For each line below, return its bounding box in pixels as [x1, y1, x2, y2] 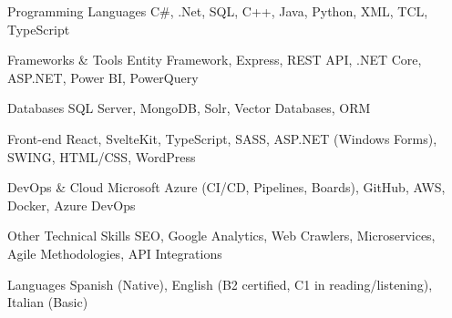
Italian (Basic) [7, 292, 88, 312]
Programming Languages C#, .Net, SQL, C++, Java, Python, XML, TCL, [7, 2, 428, 20]
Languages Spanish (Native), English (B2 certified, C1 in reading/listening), [7, 274, 433, 293]
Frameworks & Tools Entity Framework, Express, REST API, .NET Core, [7, 50, 422, 69]
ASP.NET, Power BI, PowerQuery [7, 67, 199, 87]
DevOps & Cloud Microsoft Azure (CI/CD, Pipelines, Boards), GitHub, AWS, [7, 178, 446, 197]
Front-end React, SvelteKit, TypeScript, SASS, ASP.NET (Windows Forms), [7, 128, 437, 148]
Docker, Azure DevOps [7, 195, 136, 214]
